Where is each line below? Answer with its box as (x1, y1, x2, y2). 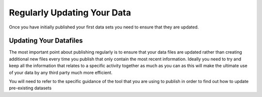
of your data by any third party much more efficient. (9, 69, 113, 75)
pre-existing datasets (9, 85, 52, 91)
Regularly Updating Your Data (9, 7, 131, 18)
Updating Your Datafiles (9, 37, 83, 45)
